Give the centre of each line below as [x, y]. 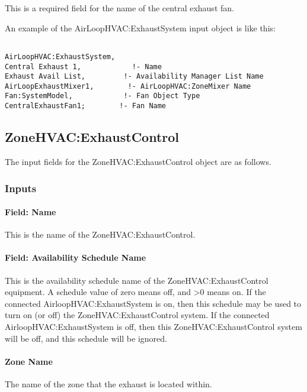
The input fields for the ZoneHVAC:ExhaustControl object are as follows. [138, 161]
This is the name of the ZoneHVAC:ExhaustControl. [100, 234]
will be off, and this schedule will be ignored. [86, 338]
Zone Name [29, 361]
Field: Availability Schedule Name [76, 257]
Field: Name [31, 212]
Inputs [21, 188]
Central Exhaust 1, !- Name [83, 67]
